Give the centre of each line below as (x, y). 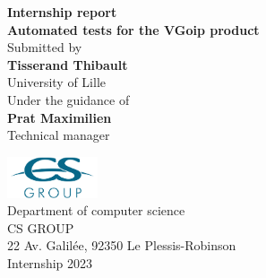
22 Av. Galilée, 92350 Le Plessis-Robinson (122, 245)
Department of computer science (96, 210)
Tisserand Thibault (68, 64)
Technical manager (59, 135)
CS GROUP (41, 227)
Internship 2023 (50, 263)
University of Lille (56, 82)
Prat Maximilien (60, 117)
